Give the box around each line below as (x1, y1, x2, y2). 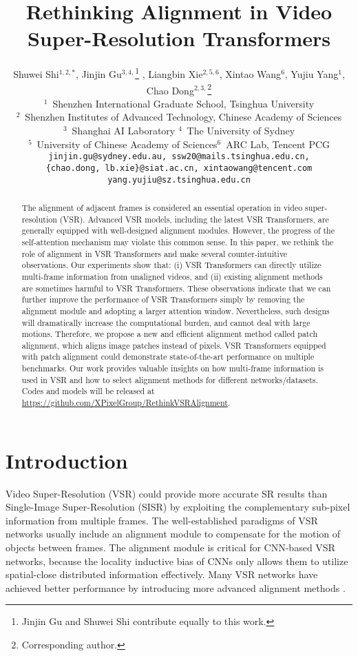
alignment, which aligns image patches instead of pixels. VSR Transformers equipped (21, 339, 326, 351)
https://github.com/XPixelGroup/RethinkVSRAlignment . (21, 397, 231, 409)
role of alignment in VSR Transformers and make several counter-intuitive (21, 247, 288, 259)
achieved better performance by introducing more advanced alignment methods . (6, 580, 346, 595)
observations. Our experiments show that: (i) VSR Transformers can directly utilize (21, 259, 322, 271)
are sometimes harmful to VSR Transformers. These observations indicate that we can (21, 282, 331, 294)
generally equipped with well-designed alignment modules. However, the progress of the (21, 225, 335, 236)
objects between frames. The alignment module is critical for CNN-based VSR (6, 540, 335, 555)
